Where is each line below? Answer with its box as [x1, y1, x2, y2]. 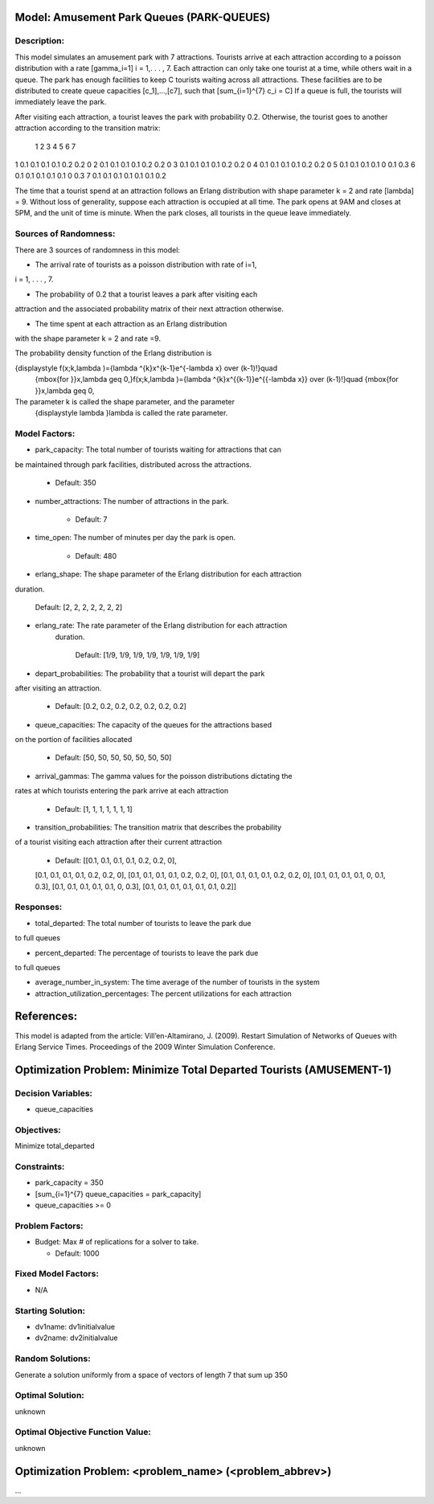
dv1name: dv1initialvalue [35, 1322, 116, 1331]
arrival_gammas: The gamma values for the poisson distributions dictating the [35, 771, 293, 781]
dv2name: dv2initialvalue [35, 1333, 118, 1342]
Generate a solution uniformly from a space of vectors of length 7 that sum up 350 [14, 1370, 289, 1379]
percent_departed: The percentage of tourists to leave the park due [35, 948, 259, 957]
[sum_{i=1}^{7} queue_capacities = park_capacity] [35, 1189, 202, 1199]
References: [14, 1010, 78, 1023]
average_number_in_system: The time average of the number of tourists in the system [35, 977, 321, 987]
